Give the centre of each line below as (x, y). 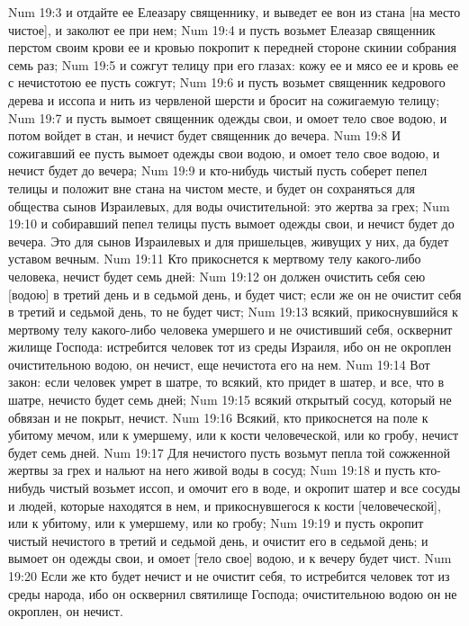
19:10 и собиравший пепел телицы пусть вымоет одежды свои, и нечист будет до (231, 224)
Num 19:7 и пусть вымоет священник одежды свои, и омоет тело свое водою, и (228, 117)
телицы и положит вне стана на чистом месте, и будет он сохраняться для (212, 188)
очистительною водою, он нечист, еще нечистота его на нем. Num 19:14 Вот (219, 364)
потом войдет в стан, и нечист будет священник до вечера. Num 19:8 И (205, 135)
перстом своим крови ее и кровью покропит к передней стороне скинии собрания (232, 47)
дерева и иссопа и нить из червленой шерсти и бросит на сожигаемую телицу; (224, 99)
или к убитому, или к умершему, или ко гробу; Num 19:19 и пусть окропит (216, 523)
